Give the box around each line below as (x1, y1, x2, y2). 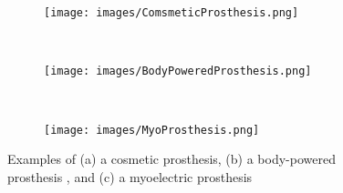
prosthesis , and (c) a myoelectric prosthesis (7, 167, 253, 186)
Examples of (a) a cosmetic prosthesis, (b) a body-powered (7, 149, 336, 168)
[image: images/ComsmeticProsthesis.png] (44, 6, 299, 19)
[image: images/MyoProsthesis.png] (44, 123, 260, 137)
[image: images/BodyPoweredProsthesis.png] (44, 65, 312, 78)
